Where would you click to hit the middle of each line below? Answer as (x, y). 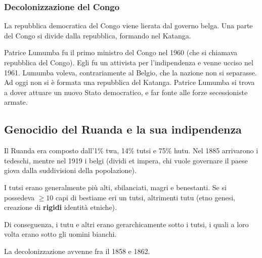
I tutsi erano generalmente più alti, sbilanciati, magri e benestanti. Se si (115, 187)
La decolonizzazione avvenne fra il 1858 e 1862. (77, 251)
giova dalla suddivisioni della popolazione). (70, 170)
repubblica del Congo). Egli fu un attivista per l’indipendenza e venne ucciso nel (129, 62)
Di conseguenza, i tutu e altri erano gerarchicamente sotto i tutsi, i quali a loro (126, 224)
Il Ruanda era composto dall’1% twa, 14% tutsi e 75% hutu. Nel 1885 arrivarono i (131, 150)
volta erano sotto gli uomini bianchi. (60, 234)
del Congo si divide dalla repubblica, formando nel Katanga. (98, 35)
